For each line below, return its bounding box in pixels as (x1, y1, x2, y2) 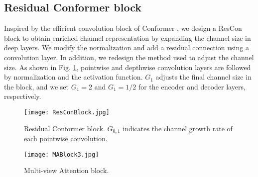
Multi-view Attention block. (24, 165, 109, 176)
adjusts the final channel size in (155, 72, 252, 82)
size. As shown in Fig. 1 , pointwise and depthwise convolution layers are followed (4, 62, 251, 72)
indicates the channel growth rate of (123, 123, 233, 133)
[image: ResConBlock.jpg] (24, 108, 110, 116)
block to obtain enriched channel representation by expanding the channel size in (4, 32, 251, 43)
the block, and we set (4, 81, 69, 91)
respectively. (4, 91, 41, 101)
